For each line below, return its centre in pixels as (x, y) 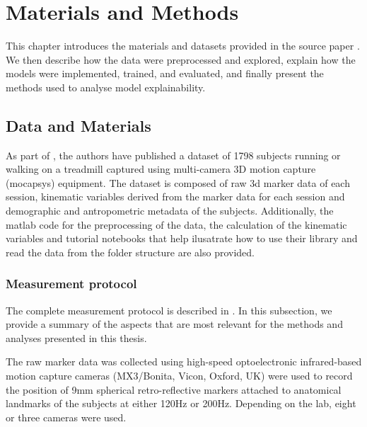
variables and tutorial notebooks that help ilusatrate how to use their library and (182, 238)
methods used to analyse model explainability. (106, 87)
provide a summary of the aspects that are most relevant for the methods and (174, 324)
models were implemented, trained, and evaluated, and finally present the (165, 73)
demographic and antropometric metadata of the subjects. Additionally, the (170, 211)
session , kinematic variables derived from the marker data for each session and (175, 197)
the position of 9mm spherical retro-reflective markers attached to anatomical (174, 389)
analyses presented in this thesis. (76, 337)
